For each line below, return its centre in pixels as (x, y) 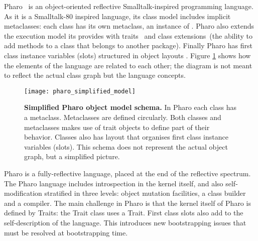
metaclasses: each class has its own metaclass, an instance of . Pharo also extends (129, 26)
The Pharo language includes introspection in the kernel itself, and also (114, 183)
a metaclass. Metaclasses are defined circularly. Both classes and (123, 117)
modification (23, 193)
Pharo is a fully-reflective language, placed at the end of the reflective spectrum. (127, 173)
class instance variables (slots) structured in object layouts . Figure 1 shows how (127, 55)
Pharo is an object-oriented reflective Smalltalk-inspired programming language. (129, 6)
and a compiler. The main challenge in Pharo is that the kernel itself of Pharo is (127, 203)
